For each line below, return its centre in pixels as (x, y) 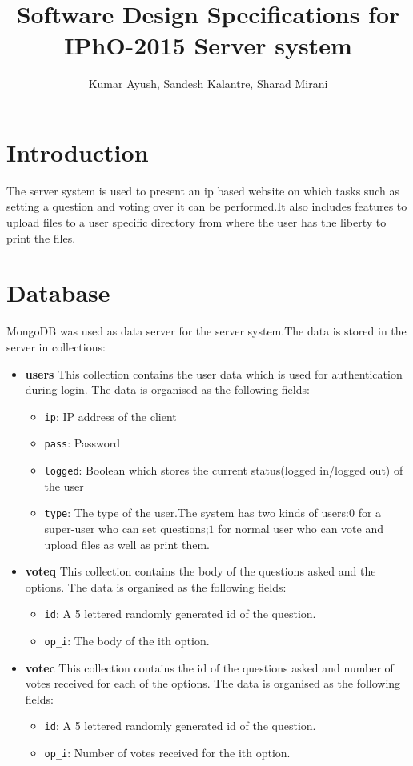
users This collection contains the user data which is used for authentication (214, 373)
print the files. (41, 237)
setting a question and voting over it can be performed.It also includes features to (207, 206)
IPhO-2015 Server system (208, 45)
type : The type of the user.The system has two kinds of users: (196, 513)
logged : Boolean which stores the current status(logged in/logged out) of (224, 470)
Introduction (78, 152)
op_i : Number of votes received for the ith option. (167, 753)
